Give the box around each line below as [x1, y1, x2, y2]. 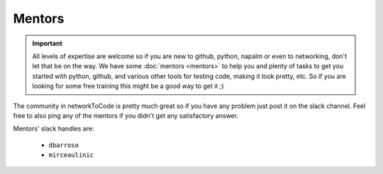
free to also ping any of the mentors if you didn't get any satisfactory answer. [13, 111, 239, 120]
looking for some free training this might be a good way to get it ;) [32, 82, 224, 90]
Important [32, 39, 63, 48]
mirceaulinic [48, 151, 94, 159]
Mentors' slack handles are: [13, 124, 94, 133]
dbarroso [48, 141, 79, 149]
